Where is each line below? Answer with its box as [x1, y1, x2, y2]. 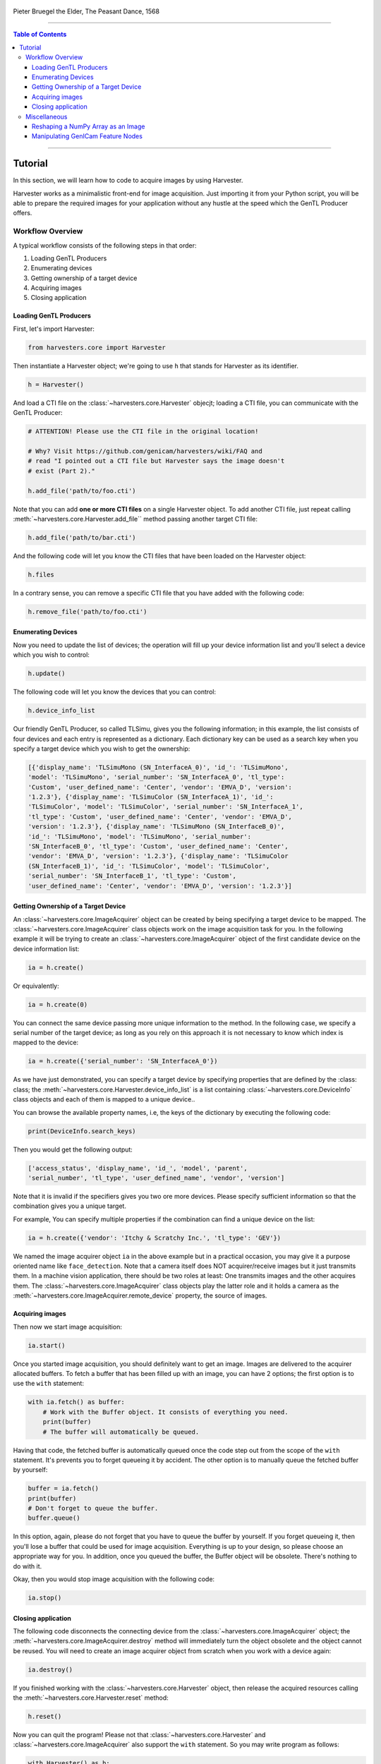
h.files [28, 570, 54, 579]
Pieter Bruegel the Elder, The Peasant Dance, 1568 [13, 7, 160, 16]
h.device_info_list [28, 706, 95, 715]
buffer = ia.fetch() [28, 1485, 99, 1492]
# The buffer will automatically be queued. [42, 1427, 200, 1436]
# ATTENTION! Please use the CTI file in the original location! [28, 428, 259, 435]
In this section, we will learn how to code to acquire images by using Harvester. [13, 176, 243, 185]
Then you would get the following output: [13, 1145, 133, 1154]
